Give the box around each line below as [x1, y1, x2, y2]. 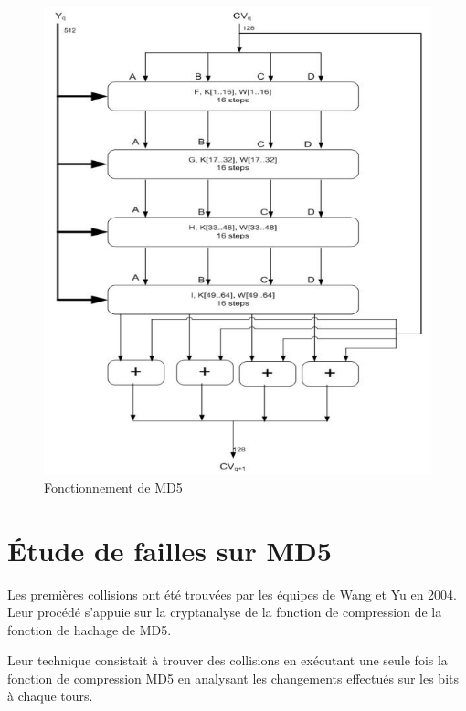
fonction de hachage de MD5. [7, 620, 172, 639]
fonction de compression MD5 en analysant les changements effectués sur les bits [7, 668, 460, 687]
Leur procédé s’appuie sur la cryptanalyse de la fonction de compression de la [7, 602, 442, 621]
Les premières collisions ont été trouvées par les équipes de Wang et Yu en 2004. [7, 584, 457, 603]
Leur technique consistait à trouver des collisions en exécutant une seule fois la [7, 651, 448, 670]
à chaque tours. [7, 686, 93, 706]
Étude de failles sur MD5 [7, 531, 332, 568]
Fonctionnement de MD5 [44, 477, 183, 496]
